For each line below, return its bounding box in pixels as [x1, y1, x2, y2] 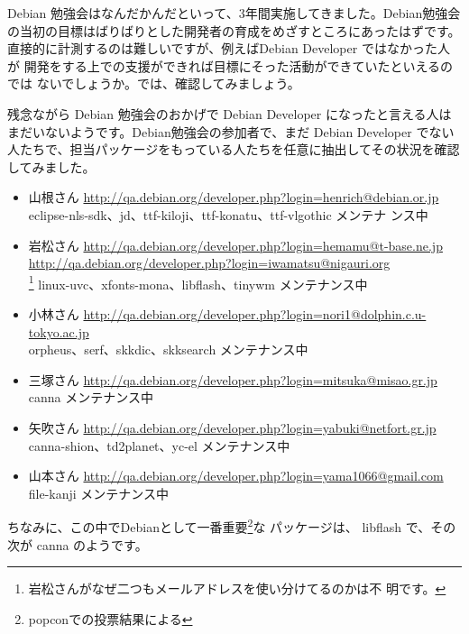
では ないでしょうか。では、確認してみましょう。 [7, 74, 300, 93]
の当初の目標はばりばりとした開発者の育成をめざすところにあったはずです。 [7, 21, 461, 40]
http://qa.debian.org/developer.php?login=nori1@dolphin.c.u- [83, 304, 427, 323]
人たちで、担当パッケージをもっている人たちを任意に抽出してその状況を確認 [7, 140, 460, 159]
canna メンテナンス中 [28, 388, 153, 407]
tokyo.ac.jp [28, 322, 89, 341]
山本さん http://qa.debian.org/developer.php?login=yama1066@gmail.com [28, 466, 444, 485]
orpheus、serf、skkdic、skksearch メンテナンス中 [28, 340, 308, 359]
